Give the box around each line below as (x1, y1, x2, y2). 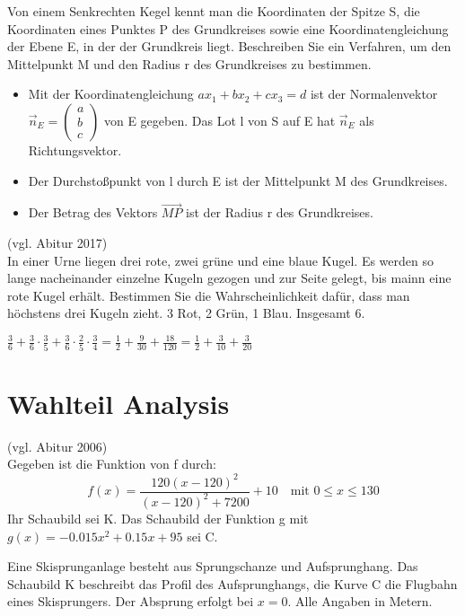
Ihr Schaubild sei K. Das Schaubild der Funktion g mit (7, 508, 309, 527)
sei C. (187, 526, 218, 545)
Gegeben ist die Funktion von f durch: (7, 454, 217, 473)
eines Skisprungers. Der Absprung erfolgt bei (7, 592, 254, 611)
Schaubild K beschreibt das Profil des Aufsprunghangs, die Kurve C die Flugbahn (7, 574, 458, 593)
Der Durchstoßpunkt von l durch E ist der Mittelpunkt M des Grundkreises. (28, 171, 448, 189)
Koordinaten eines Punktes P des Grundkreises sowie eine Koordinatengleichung (7, 19, 449, 38)
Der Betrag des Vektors (28, 203, 158, 222)
